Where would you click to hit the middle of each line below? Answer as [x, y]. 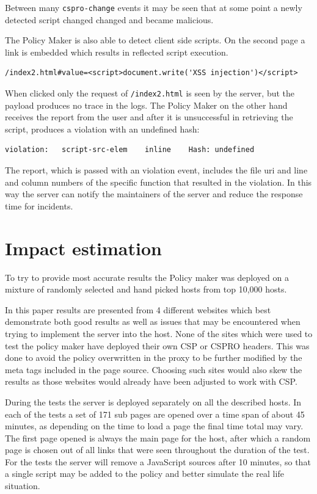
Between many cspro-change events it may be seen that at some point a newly [154, 7]
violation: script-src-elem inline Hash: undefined [130, 150]
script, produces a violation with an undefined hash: [102, 129]
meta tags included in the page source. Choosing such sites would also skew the [154, 369]
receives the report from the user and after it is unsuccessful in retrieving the [149, 117]
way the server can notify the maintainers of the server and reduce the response [154, 194]
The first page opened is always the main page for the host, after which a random [158, 438]
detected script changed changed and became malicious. [109, 19]
